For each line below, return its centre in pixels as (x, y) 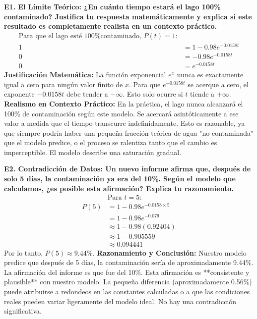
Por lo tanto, (24, 252)
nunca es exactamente (210, 75)
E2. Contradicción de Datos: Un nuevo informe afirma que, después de (128, 169)
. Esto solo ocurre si (153, 94)
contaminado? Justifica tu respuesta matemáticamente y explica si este (128, 16)
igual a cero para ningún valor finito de (64, 84)
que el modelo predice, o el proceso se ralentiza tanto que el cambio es (111, 142)
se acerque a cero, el (218, 84)
